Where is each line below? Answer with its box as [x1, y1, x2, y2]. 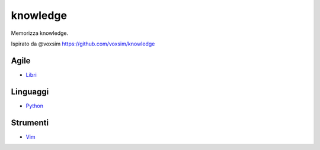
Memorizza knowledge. [11, 30, 68, 37]
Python [25, 102, 44, 109]
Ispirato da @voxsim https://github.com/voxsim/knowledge [11, 40, 155, 47]
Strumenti [11, 118, 49, 128]
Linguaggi [11, 86, 49, 97]
